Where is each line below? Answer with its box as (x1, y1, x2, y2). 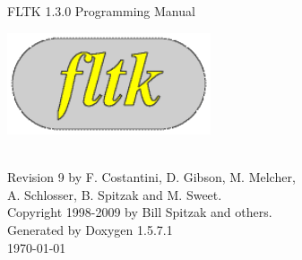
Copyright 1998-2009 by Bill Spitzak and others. (7, 203, 272, 221)
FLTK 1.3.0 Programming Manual (7, 2, 195, 20)
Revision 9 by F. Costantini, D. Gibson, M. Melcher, (7, 168, 296, 186)
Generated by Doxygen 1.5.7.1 (7, 220, 173, 238)
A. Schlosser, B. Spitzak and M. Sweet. (7, 185, 222, 204)
